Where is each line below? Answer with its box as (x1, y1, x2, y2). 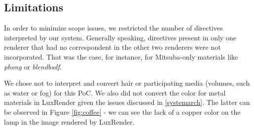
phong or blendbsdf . (4, 61, 62, 71)
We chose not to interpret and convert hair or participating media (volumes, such (4, 78, 250, 88)
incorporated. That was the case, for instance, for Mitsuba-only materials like (4, 51, 238, 62)
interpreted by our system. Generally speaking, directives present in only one (4, 32, 236, 42)
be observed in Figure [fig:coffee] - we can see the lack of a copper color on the (4, 106, 241, 117)
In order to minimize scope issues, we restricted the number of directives (4, 23, 223, 33)
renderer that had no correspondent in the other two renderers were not (4, 42, 221, 52)
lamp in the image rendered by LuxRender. (4, 116, 135, 127)
